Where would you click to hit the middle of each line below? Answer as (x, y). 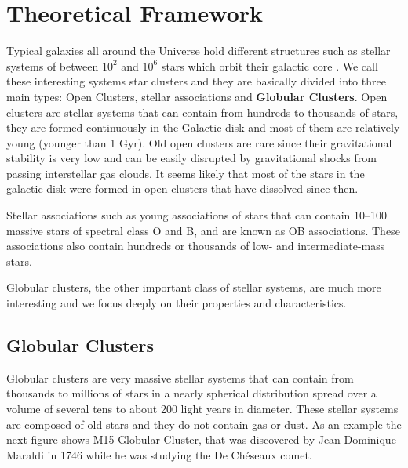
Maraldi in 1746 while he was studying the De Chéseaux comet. (159, 454)
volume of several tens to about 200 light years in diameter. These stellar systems (202, 409)
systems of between (53, 65)
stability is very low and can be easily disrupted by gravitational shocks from (191, 158)
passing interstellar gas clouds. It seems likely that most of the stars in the (186, 173)
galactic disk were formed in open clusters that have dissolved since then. (182, 189)
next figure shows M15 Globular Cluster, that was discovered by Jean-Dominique (201, 439)
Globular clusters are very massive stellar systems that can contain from (180, 377)
